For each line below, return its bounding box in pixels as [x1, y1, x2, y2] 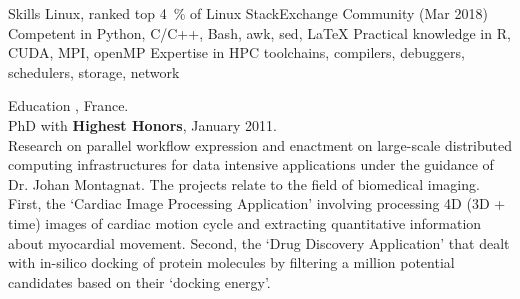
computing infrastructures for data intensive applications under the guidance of [8, 154, 494, 175]
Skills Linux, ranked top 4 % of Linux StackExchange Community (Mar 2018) [8, 3, 488, 23]
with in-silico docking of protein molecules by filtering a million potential [8, 252, 455, 273]
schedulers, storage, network [8, 61, 180, 82]
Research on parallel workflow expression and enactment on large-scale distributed [8, 134, 513, 155]
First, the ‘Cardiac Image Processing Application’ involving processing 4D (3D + [8, 193, 506, 214]
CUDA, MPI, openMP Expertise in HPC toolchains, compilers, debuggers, [8, 42, 465, 63]
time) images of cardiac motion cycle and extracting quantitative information [8, 212, 482, 233]
